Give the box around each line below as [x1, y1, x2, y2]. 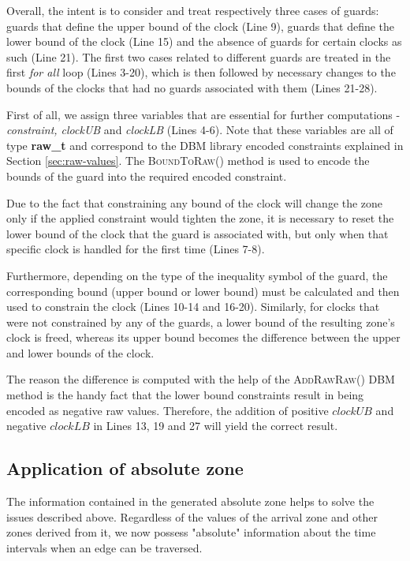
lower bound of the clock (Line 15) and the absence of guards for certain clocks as [6, 33, 402, 50]
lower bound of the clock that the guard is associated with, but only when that [6, 225, 389, 241]
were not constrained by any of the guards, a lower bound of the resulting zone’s [6, 313, 395, 330]
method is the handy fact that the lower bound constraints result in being [6, 387, 364, 403]
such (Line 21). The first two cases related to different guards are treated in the [6, 48, 391, 65]
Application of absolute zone [6, 456, 244, 481]
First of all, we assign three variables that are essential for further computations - [6, 106, 401, 122]
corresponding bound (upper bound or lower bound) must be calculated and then [6, 282, 400, 299]
